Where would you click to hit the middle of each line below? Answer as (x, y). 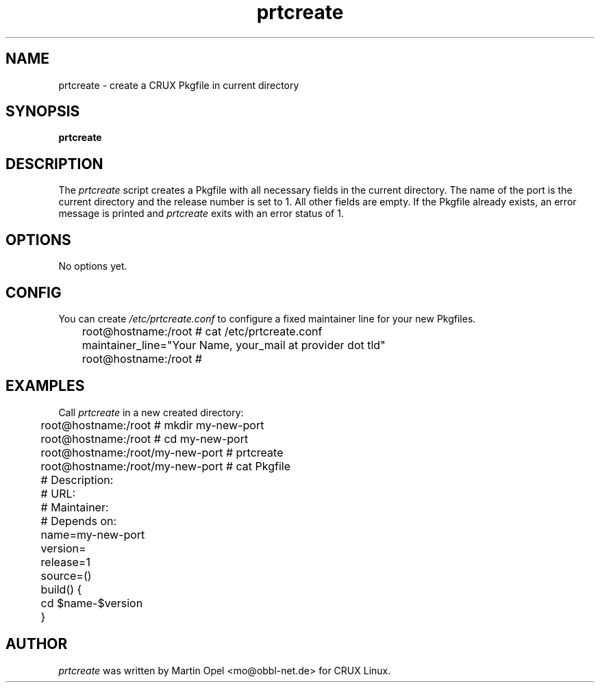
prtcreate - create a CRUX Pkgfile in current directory (179, 85)
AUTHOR (37, 644)
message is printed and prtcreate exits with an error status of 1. (201, 214)
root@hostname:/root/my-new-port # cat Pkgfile (166, 466)
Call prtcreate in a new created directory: (151, 412)
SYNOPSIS (43, 112)
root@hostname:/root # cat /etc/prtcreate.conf (202, 331)
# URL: (58, 493)
